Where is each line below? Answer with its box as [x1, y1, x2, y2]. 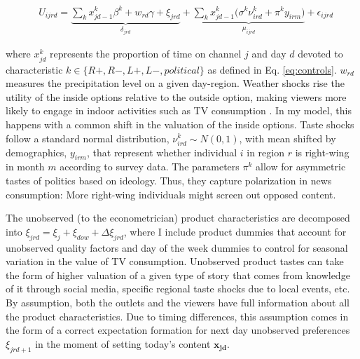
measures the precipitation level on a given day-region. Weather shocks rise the [6, 76, 345, 90]
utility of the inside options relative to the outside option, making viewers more [6, 89, 347, 104]
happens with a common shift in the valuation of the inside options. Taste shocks [6, 116, 354, 131]
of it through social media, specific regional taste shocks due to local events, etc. [6, 281, 350, 296]
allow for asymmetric [256, 159, 346, 174]
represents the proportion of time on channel [50, 46, 242, 61]
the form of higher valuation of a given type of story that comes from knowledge [6, 267, 350, 282]
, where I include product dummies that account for [123, 224, 347, 238]
